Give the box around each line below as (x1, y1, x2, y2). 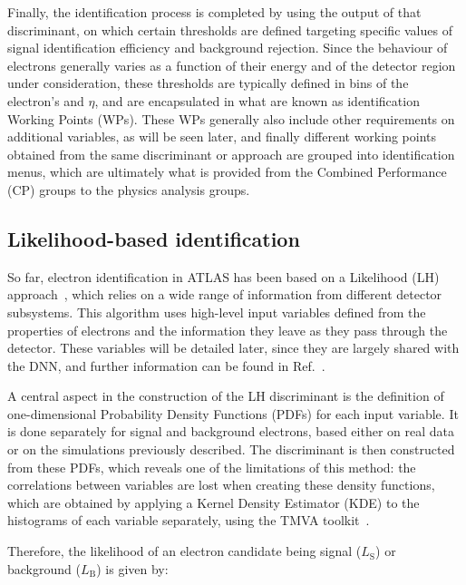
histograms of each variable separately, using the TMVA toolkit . (7, 511, 370, 530)
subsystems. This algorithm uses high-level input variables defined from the (7, 302, 426, 321)
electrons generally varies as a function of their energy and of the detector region (7, 55, 456, 74)
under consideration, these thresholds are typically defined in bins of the (7, 73, 409, 93)
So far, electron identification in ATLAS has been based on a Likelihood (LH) (7, 267, 440, 286)
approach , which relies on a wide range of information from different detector (7, 285, 442, 304)
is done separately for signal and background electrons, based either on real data (7, 422, 454, 441)
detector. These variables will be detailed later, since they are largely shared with (7, 338, 460, 357)
